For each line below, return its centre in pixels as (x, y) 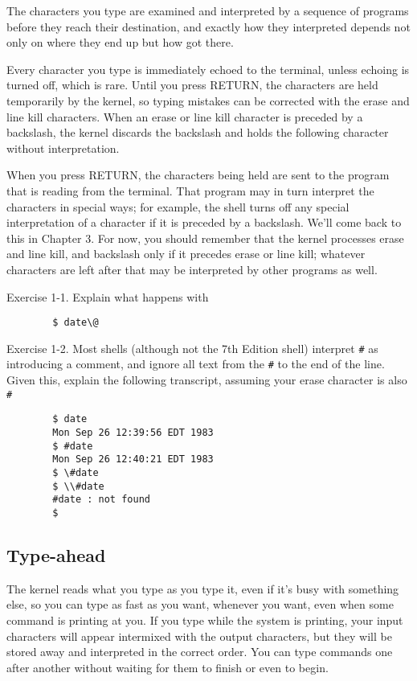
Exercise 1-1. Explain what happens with (108, 296)
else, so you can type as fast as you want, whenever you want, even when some (200, 604)
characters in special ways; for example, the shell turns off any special (178, 206)
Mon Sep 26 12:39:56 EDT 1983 (133, 432)
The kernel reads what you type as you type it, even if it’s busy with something (203, 588)
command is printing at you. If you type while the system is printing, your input (205, 619)
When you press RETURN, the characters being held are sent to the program (198, 175)
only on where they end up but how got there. (120, 42)
